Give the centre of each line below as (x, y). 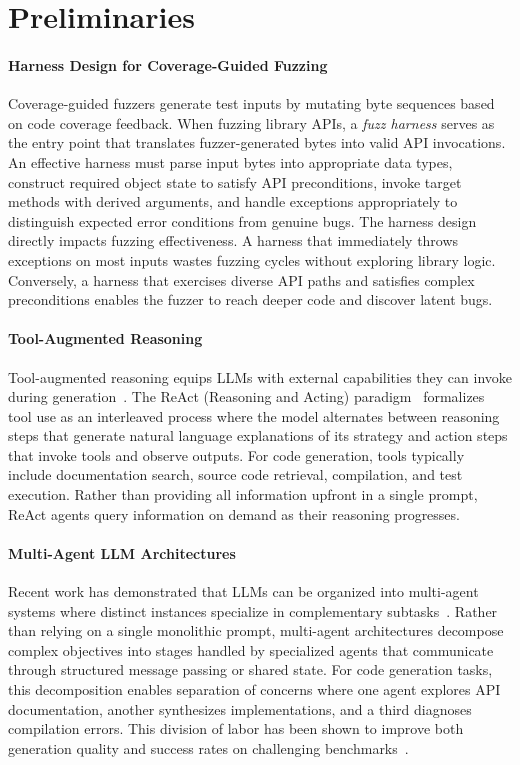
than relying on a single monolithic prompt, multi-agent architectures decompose (256, 630)
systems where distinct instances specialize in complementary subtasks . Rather (253, 610)
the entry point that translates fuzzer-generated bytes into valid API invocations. (257, 142)
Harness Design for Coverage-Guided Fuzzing (168, 64)
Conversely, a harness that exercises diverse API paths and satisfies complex (241, 279)
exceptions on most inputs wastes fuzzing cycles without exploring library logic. (252, 259)
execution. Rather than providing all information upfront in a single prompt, (243, 494)
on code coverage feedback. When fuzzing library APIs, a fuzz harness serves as (251, 122)
